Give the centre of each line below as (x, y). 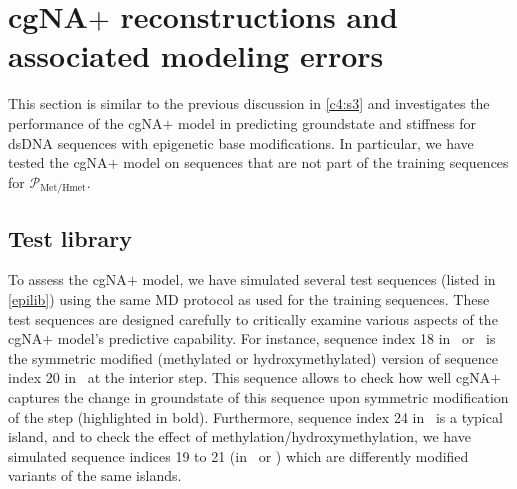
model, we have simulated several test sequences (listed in (319, 279)
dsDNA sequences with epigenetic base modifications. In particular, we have (241, 142)
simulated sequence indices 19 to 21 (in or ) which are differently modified (238, 455)
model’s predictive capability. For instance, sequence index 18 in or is (276, 338)
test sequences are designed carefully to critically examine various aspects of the (253, 318)
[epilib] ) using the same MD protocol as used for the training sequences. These (249, 298)
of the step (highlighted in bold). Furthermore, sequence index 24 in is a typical (255, 416)
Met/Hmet (63, 188)
